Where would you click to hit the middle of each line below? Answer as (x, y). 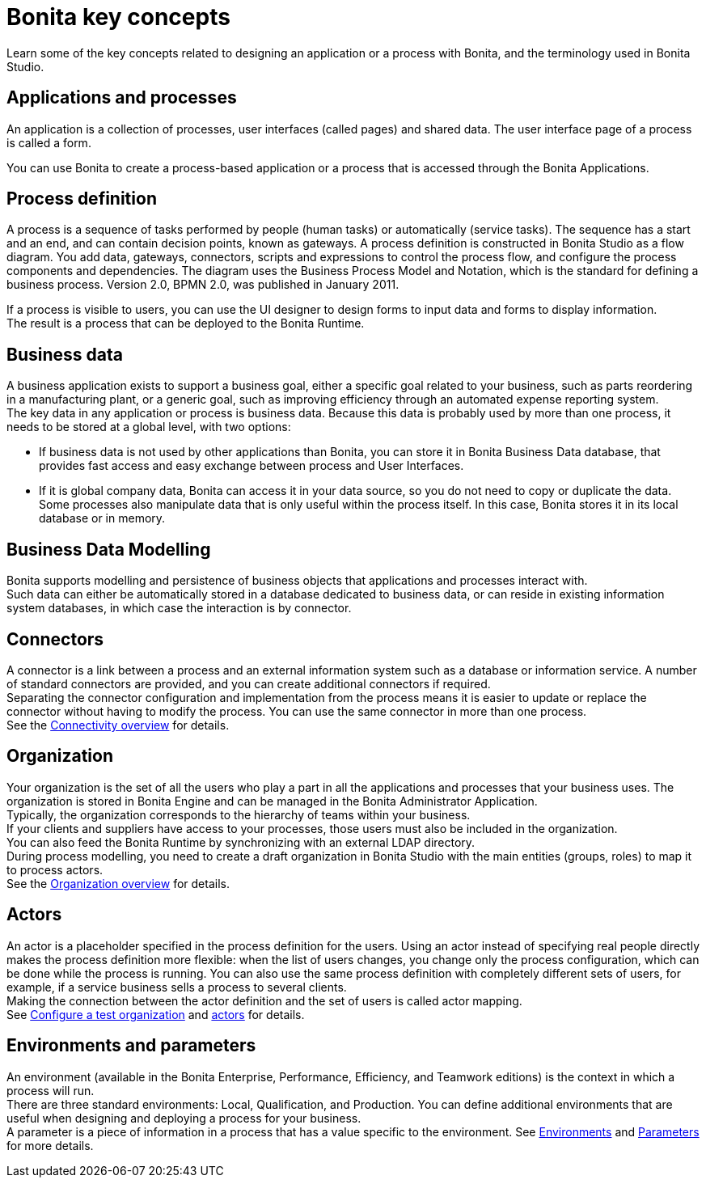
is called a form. (49, 142)
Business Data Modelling (109, 549)
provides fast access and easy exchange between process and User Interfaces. (252, 466)
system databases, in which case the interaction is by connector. (179, 608)
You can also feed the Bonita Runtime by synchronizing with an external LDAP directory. (241, 842)
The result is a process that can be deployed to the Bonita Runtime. (186, 323)
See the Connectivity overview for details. (118, 725)
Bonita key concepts (118, 17)
